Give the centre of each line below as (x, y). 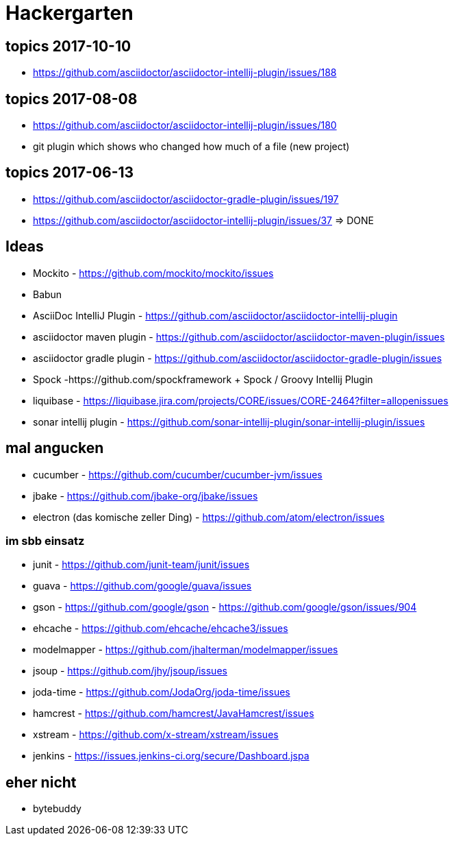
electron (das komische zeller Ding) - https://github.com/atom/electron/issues (209, 517)
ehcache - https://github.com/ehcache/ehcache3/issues (161, 629)
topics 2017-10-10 (68, 46)
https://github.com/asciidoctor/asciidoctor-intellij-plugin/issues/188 (185, 73)
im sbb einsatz (45, 540)
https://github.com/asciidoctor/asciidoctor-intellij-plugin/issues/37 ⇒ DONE (204, 220)
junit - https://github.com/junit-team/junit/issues (141, 565)
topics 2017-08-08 (72, 99)
